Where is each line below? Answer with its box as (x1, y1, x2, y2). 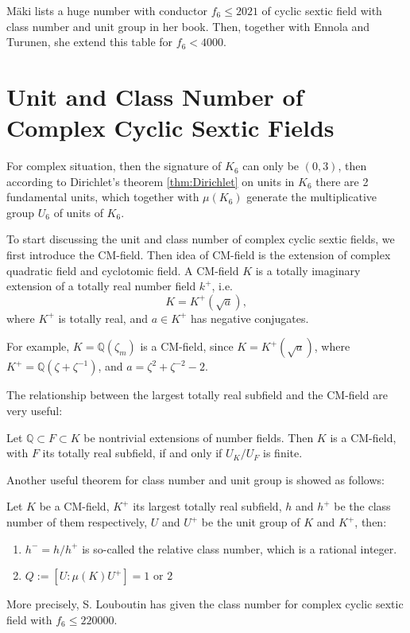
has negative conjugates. (191, 309, 309, 326)
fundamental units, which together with (6, 188, 199, 205)
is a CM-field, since (140, 338, 234, 355)
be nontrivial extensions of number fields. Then (83, 429, 314, 445)
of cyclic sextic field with (261, 2, 382, 18)
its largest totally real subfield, (133, 498, 282, 515)
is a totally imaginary (255, 262, 361, 278)
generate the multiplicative (246, 188, 377, 205)
